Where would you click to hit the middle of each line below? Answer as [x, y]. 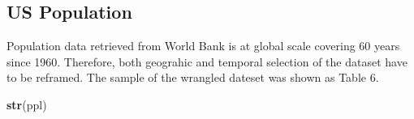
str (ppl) [27, 104]
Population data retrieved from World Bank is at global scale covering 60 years [203, 46]
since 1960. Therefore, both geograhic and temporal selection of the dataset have [207, 61]
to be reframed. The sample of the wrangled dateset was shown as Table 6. [193, 77]
